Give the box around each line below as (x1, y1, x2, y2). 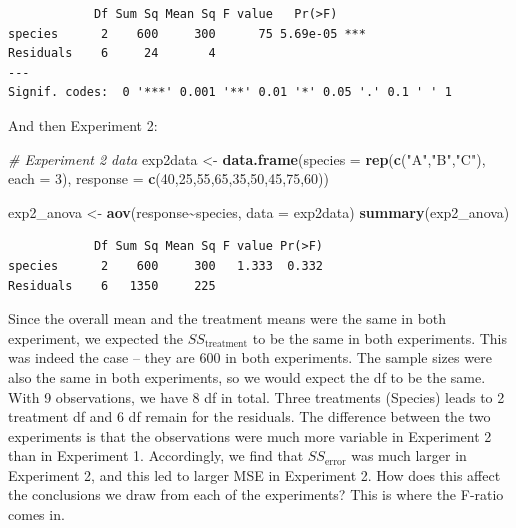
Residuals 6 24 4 (8, 46, 216, 61)
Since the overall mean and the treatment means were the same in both (8, 308, 447, 329)
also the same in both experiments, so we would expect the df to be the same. (8, 366, 486, 387)
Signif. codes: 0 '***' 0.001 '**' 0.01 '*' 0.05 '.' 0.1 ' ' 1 (8, 85, 452, 100)
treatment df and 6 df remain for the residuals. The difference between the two (8, 406, 491, 427)
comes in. (8, 504, 65, 525)
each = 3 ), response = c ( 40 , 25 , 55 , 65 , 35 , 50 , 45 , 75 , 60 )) (8, 168, 329, 189)
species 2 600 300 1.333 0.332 (8, 258, 323, 273)
